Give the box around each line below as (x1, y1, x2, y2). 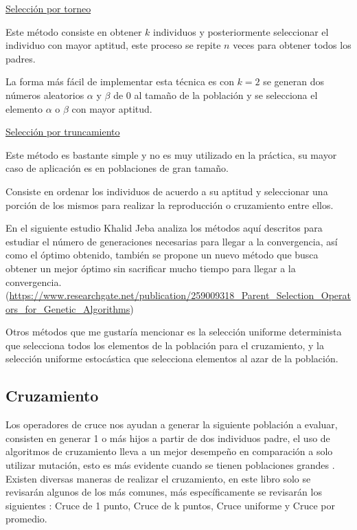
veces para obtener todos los (233, 38, 352, 52)
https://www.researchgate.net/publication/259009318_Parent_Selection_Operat (9, 288, 351, 302)
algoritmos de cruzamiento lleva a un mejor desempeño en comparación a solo (5, 444, 333, 459)
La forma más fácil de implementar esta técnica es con (5, 74, 234, 89)
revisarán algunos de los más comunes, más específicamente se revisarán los (5, 485, 322, 499)
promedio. (5, 511, 47, 526)
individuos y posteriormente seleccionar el (153, 24, 329, 38)
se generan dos (263, 74, 325, 89)
